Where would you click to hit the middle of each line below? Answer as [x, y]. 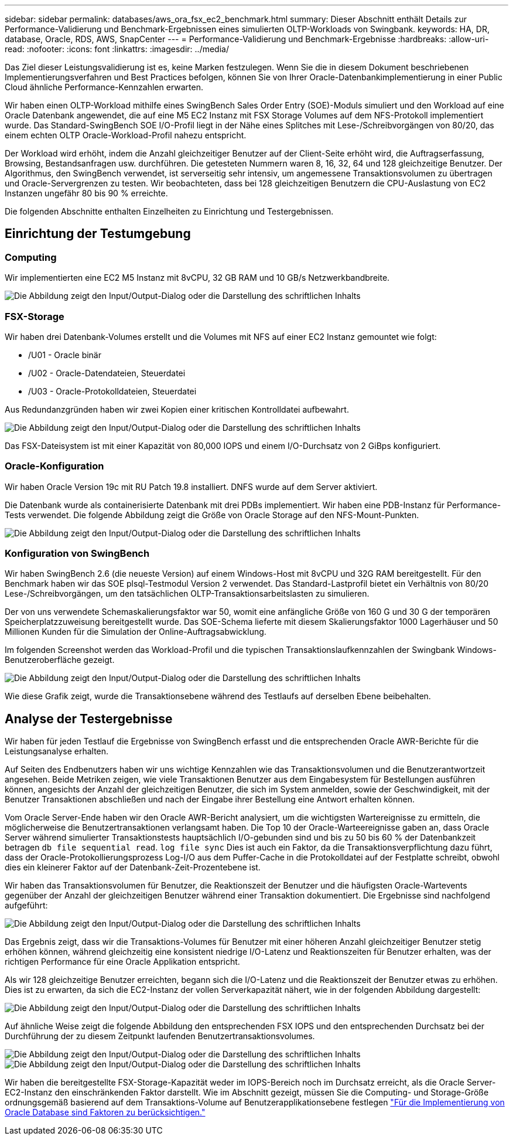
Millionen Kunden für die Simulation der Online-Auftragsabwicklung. [136, 632]
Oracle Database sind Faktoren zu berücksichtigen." [105, 1112]
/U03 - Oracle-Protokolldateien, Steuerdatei [112, 391]
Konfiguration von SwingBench [77, 554]
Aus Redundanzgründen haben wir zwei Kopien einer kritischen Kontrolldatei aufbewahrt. [177, 409]
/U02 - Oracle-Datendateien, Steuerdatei [107, 373]
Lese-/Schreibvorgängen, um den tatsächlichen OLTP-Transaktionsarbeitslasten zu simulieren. [187, 594]
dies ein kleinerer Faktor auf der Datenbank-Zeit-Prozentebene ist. [133, 867]
